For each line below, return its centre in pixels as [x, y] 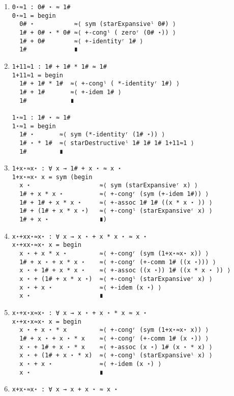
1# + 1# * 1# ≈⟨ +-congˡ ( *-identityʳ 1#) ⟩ [100, 84]
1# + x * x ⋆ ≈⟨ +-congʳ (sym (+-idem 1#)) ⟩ [114, 194]
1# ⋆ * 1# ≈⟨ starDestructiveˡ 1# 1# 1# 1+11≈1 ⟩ [107, 143]
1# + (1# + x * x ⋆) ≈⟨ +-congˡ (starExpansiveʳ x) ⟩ [116, 211]
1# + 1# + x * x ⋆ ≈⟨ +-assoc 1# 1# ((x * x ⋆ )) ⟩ [116, 202]
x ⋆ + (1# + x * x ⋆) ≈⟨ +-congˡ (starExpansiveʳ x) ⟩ [116, 279]
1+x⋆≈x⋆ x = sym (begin [52, 177]
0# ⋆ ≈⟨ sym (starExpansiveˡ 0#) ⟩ [98, 24]
